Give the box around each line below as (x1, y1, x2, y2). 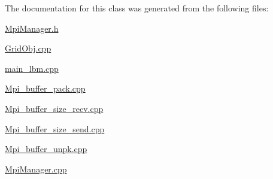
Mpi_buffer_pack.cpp (5, 82, 86, 95)
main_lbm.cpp (5, 62, 59, 74)
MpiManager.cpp (5, 162, 67, 175)
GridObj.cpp (5, 42, 51, 54)
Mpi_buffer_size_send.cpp (5, 122, 105, 135)
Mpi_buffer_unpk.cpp (5, 142, 87, 155)
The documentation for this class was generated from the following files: (5, 2, 269, 14)
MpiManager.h (5, 22, 59, 34)
